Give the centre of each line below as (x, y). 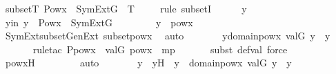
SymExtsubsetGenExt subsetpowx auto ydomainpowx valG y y (168, 36)
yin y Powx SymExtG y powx (99, 22)
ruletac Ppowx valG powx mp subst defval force (160, 49)
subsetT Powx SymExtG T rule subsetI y (126, 8)
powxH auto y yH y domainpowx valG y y (148, 63)
